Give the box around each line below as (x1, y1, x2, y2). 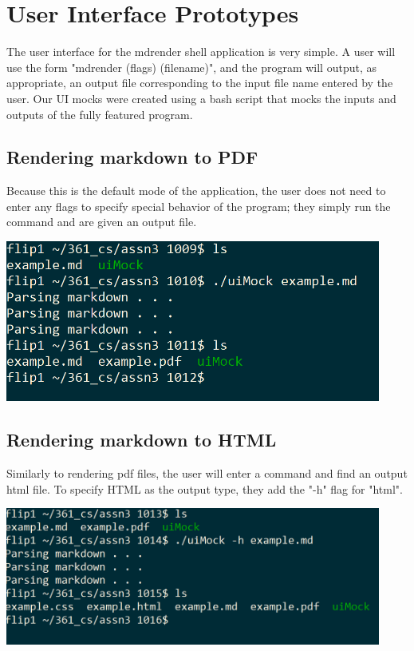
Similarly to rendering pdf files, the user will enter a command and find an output (6, 465, 408, 481)
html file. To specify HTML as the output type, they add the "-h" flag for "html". (6, 480, 403, 497)
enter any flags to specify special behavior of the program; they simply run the (6, 197, 391, 214)
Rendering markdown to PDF (6, 145, 258, 169)
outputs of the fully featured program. (6, 105, 193, 122)
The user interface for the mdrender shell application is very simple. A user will (6, 43, 396, 60)
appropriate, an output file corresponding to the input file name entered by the (6, 74, 393, 91)
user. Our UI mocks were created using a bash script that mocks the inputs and (6, 89, 396, 106)
